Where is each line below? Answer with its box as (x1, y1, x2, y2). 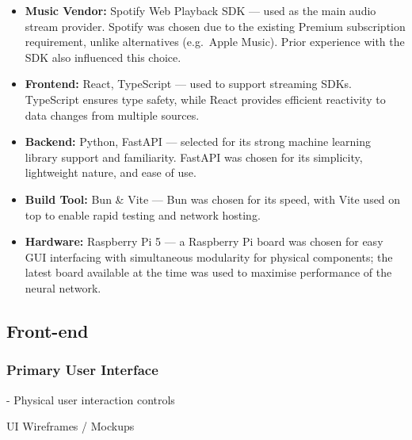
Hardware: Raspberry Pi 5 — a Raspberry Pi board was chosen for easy (25, 233, 383, 250)
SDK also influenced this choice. (25, 48, 181, 65)
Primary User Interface (6, 360, 158, 380)
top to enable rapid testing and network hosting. (25, 206, 261, 223)
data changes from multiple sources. (25, 106, 200, 123)
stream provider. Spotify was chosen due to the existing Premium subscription (25, 17, 406, 34)
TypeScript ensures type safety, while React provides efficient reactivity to (25, 90, 386, 107)
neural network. (25, 279, 101, 296)
